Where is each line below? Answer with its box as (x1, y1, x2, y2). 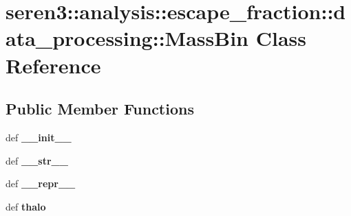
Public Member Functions (6, 98, 194, 119)
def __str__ (6, 153, 68, 167)
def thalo (6, 199, 46, 213)
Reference (6, 51, 101, 79)
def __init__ (6, 130, 72, 144)
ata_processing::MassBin (6, 24, 248, 52)
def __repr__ (6, 176, 76, 191)
